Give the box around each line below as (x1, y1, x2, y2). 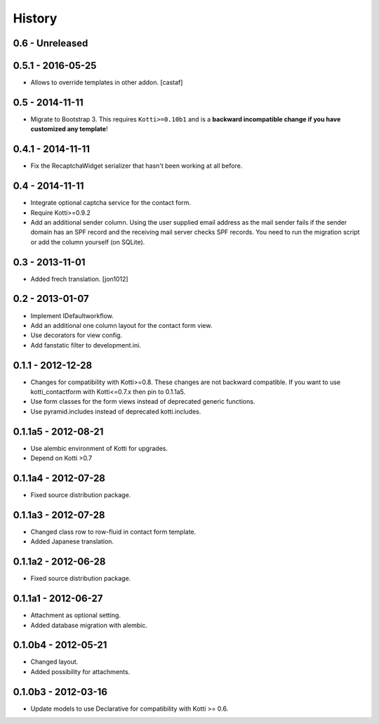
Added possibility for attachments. (30, 667, 131, 676)
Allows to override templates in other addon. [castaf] (30, 78, 183, 87)
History (13, 11, 58, 26)
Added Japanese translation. (30, 537, 114, 546)
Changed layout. (30, 657, 79, 666)
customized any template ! (30, 125, 108, 133)
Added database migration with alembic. (30, 621, 147, 629)
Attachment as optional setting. (30, 611, 121, 619)
